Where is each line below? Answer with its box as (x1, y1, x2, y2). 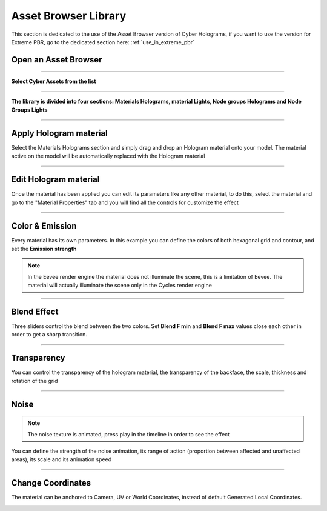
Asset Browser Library (11, 9, 127, 22)
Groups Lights (11, 106, 48, 113)
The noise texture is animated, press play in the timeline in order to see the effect (27, 430, 230, 438)
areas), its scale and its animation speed (11, 456, 112, 463)
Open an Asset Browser (11, 55, 102, 65)
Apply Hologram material (11, 128, 108, 138)
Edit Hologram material (11, 175, 100, 185)
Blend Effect (11, 307, 59, 316)
